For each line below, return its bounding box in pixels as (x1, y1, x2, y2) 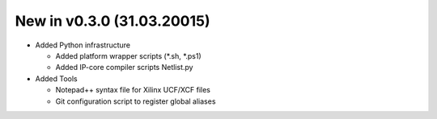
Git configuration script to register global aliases (55, 96, 216, 106)
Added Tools (35, 73, 78, 84)
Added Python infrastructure (35, 40, 131, 50)
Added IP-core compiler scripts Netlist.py (55, 63, 193, 72)
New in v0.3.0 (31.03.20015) (15, 12, 210, 30)
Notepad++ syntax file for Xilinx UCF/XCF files (55, 85, 210, 95)
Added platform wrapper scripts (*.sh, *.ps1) (55, 51, 202, 60)
